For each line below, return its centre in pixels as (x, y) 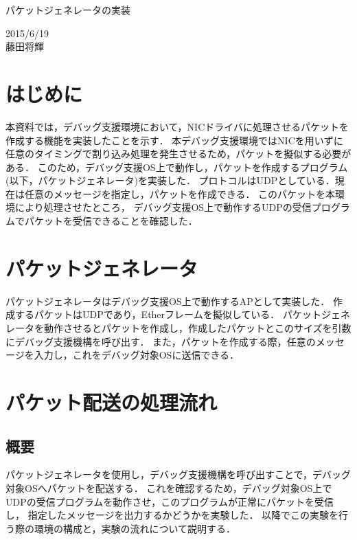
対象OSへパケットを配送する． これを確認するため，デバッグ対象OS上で (169, 487)
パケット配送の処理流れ (112, 402)
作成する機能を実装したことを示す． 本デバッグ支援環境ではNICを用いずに (174, 140)
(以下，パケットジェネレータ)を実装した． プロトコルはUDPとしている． (170, 180)
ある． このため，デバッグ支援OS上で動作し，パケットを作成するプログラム (177, 167)
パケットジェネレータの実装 (68, 10)
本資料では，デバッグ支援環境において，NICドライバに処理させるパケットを (177, 126)
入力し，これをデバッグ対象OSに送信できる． (137, 355)
